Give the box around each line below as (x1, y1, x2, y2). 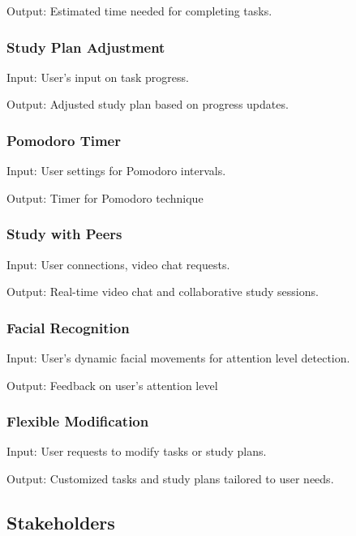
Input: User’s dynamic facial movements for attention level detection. (6, 349, 350, 367)
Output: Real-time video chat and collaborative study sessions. (6, 283, 319, 300)
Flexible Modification (6, 411, 149, 431)
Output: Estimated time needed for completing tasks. (6, 2, 272, 19)
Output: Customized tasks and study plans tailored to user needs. (6, 470, 334, 487)
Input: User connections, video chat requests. (6, 255, 230, 272)
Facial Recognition (6, 317, 130, 337)
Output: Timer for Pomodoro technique (6, 189, 204, 206)
